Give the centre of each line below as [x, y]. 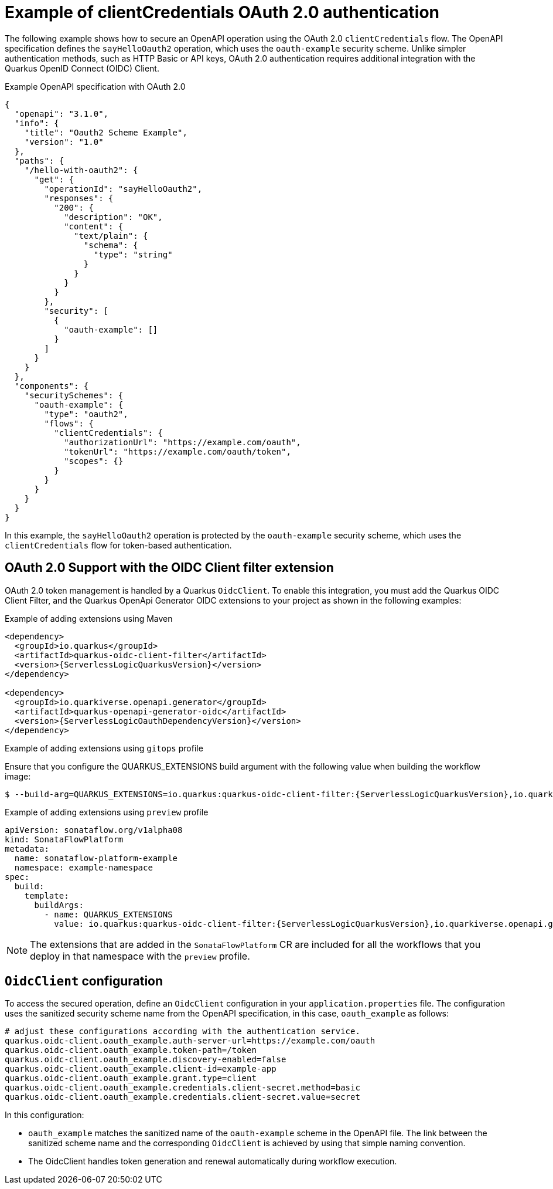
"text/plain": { [111, 236]
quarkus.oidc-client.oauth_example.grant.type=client [131, 1078]
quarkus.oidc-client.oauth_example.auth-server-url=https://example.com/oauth [190, 1041]
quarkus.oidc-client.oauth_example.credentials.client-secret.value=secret [182, 1097]
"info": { [37, 123]
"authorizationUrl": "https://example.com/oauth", [182, 442]
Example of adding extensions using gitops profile [104, 748]
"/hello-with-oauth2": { [81, 170]
